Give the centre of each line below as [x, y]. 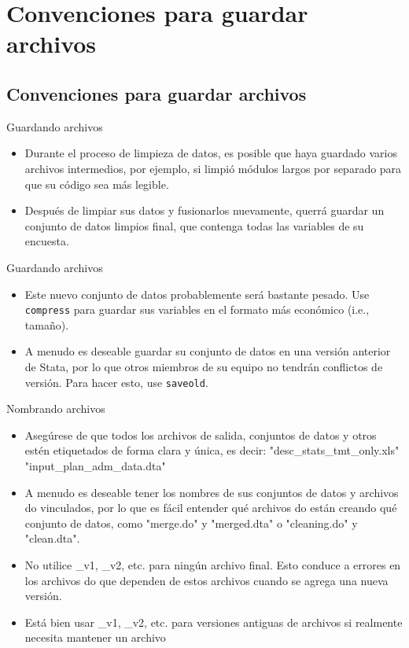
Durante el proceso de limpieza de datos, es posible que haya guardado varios [211, 153]
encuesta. [47, 241]
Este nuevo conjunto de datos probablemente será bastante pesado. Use [197, 294]
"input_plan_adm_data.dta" [95, 465]
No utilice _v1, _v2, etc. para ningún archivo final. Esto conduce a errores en [213, 564]
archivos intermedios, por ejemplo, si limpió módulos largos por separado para [213, 168]
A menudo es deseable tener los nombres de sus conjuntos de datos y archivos [212, 492]
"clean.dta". [52, 538]
